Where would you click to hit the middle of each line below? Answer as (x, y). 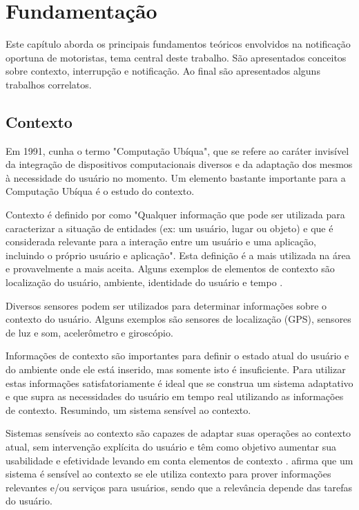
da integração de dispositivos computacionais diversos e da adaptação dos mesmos (179, 164)
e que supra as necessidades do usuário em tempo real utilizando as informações (175, 396)
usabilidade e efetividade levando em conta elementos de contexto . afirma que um (179, 460)
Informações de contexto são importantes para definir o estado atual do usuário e (177, 356)
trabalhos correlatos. (49, 84)
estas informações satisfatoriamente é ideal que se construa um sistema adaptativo (179, 382)
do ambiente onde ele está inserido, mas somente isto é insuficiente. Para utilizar (176, 369)
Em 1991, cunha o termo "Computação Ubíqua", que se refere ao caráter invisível (177, 150)
